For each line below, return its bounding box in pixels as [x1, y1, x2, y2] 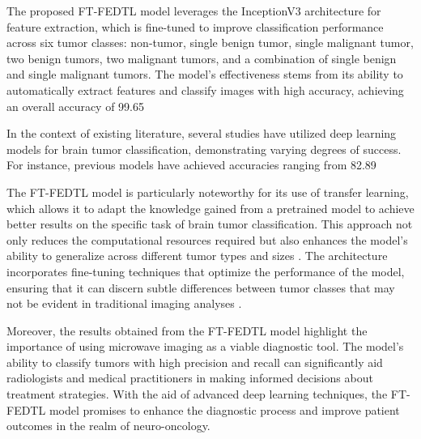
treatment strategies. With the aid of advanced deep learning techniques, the [6, 386, 388, 403]
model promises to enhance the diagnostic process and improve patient [49, 401, 400, 418]
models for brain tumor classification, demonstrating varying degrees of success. [6, 140, 402, 157]
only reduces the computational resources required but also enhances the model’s [6, 231, 408, 248]
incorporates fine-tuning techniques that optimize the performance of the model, [6, 262, 405, 279]
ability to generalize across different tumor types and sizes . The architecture [6, 247, 388, 264]
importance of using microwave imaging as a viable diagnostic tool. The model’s [6, 338, 404, 355]
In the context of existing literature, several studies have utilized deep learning [6, 125, 397, 142]
